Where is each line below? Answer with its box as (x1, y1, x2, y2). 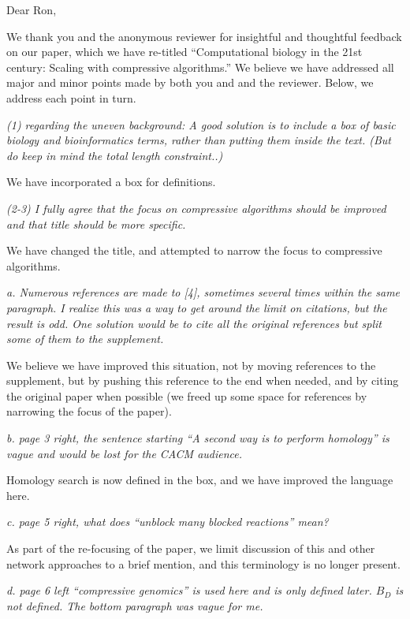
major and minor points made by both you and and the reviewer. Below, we (6, 74, 374, 91)
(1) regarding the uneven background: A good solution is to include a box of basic (6, 116, 396, 132)
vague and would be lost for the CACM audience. (6, 445, 243, 461)
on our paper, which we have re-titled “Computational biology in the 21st (6, 43, 363, 60)
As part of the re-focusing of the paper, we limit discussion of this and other (6, 540, 375, 557)
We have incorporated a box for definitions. (6, 173, 216, 190)
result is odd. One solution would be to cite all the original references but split (6, 315, 382, 331)
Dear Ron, (6, 2, 57, 17)
